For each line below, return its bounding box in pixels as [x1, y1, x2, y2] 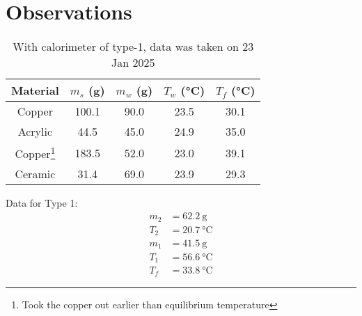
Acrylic [17, 123, 53, 140]
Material [11, 82, 59, 99]
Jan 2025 [111, 54, 155, 71]
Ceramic [15, 166, 56, 182]
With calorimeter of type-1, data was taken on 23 [13, 38, 254, 55]
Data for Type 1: [6, 196, 78, 210]
